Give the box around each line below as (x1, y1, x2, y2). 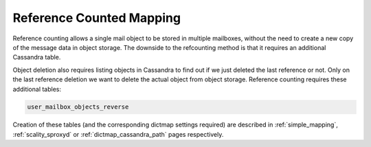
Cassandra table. (12, 53, 61, 62)
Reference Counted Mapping (12, 10, 181, 25)
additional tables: (12, 85, 62, 93)
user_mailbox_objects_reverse (27, 103, 129, 111)
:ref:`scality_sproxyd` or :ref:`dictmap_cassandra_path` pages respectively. (12, 130, 224, 138)
